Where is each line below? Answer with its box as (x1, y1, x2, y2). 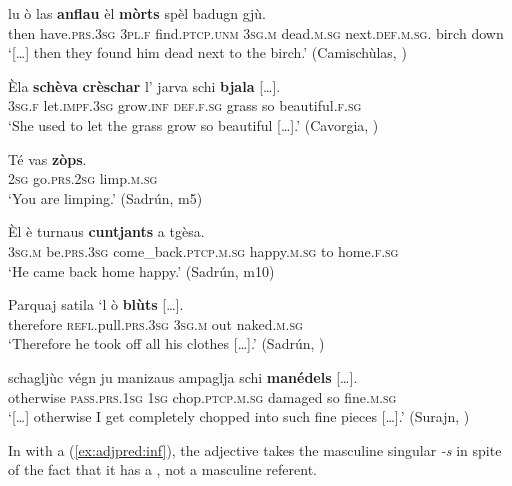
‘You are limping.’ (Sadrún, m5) (8, 187, 203, 208)
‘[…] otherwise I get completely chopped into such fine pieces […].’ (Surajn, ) (8, 406, 470, 427)
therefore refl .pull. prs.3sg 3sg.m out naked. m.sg (8, 313, 303, 334)
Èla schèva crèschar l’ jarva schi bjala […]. (8, 75, 281, 96)
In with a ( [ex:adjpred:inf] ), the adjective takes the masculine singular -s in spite (8, 439, 502, 460)
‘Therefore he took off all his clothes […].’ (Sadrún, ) (8, 333, 325, 354)
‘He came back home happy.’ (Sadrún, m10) (8, 260, 275, 281)
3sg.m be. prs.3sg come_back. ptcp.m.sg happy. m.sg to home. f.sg (8, 240, 399, 261)
